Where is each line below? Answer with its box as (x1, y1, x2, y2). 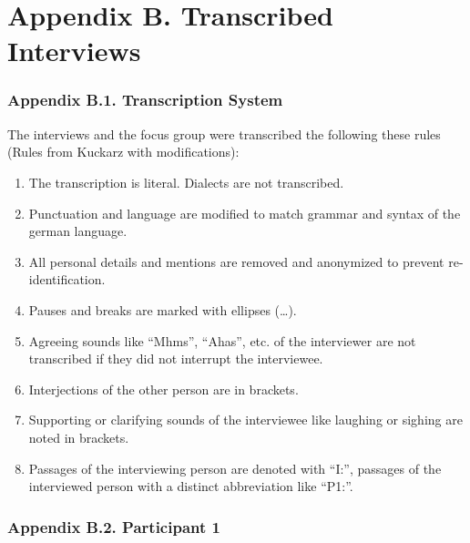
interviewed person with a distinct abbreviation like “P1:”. (28, 476, 353, 496)
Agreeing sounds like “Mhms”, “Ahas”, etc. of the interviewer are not (28, 331, 416, 350)
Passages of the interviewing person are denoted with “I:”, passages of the (28, 458, 442, 477)
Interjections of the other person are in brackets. (28, 379, 299, 398)
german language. (28, 221, 128, 241)
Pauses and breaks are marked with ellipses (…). (28, 300, 297, 319)
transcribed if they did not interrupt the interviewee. (28, 349, 323, 368)
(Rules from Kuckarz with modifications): (7, 142, 240, 161)
